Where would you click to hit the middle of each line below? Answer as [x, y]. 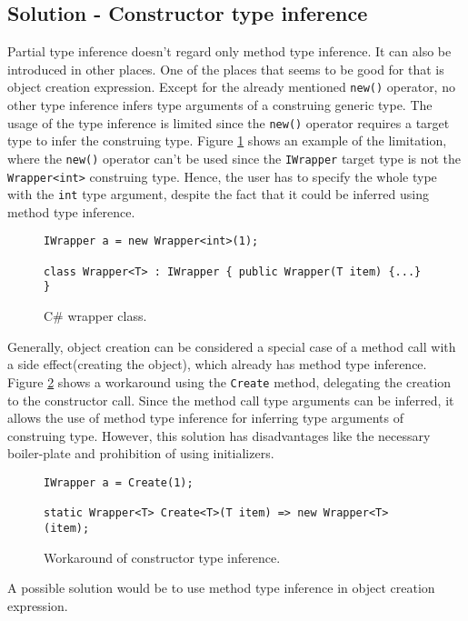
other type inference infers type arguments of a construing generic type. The [220, 105]
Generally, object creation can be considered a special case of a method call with [232, 346]
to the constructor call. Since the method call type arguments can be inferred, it [231, 400]
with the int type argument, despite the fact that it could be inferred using [218, 194]
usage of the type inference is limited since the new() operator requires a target [229, 122]
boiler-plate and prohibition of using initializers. [141, 453]
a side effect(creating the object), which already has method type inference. [217, 364]
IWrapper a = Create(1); [119, 482]
